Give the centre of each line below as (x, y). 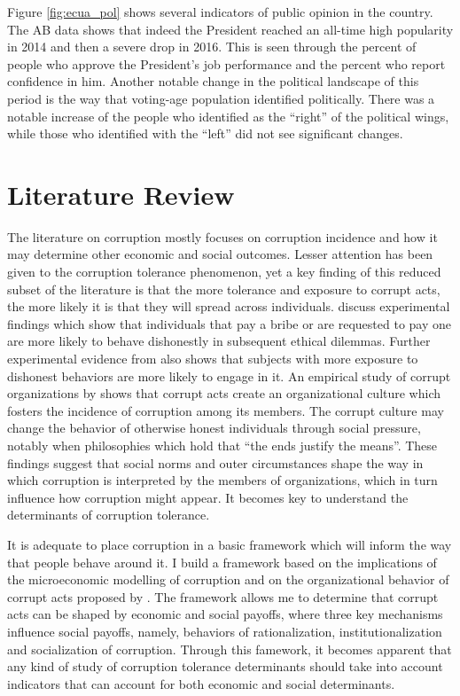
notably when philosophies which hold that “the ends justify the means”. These (222, 445)
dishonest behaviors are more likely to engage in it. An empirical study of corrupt (229, 375)
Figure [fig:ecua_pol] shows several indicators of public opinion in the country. (220, 12)
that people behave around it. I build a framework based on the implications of (222, 562)
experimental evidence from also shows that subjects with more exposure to (213, 359)
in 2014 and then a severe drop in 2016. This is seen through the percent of (212, 47)
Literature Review (121, 194)
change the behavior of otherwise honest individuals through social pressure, (214, 428)
